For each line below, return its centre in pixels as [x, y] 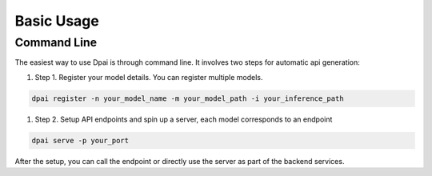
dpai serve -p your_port [80, 140]
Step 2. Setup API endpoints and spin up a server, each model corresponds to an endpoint [184, 119]
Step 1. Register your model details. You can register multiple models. [149, 77]
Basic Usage [57, 21]
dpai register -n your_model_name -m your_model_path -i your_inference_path [188, 98]
